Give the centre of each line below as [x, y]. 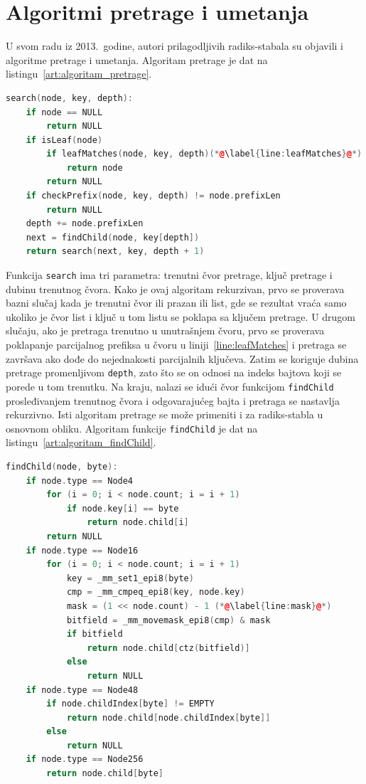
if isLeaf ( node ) [64, 140]
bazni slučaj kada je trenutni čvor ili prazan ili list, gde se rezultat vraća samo [176, 303]
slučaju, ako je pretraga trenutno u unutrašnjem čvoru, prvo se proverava [165, 330]
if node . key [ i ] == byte [123, 508]
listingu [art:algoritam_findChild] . [81, 442]
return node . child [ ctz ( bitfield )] [168, 648]
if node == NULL [64, 112]
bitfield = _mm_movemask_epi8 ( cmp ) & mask [168, 620]
